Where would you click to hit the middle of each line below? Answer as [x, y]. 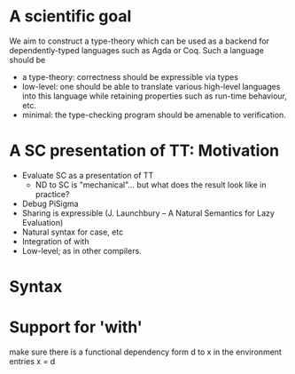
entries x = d [32, 361]
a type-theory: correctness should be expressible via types [130, 76]
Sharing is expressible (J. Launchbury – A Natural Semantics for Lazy [148, 213]
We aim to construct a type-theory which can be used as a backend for [140, 41]
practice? [52, 194]
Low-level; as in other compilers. [82, 251]
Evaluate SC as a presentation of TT [88, 175]
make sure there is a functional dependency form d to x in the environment [145, 352]
